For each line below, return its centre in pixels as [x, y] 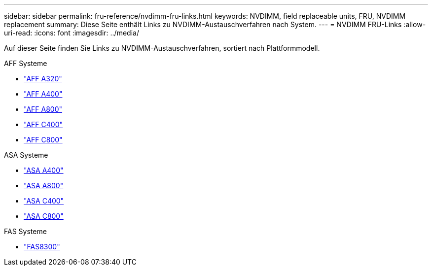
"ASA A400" [44, 170]
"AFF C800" [43, 140]
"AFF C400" [43, 124]
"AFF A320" [43, 79]
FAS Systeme [25, 231]
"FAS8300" [42, 247]
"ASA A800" [44, 186]
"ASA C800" [44, 216]
